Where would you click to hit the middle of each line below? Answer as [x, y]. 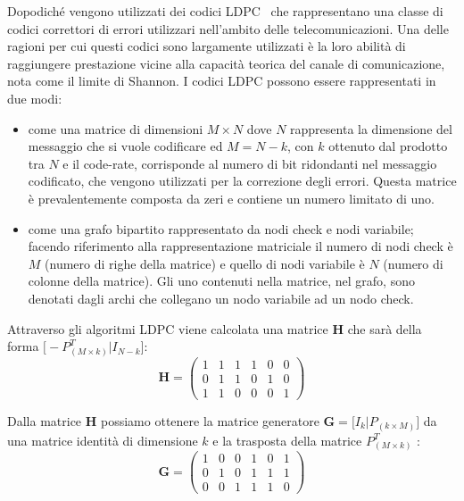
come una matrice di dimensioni [116, 128]
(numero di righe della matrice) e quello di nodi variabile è [205, 263]
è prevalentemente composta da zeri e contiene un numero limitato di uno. [231, 198]
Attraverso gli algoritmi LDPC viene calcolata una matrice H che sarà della [215, 328]
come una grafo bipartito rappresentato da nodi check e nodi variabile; [221, 228]
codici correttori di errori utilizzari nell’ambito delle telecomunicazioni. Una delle [228, 28]
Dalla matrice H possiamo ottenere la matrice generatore [163, 420]
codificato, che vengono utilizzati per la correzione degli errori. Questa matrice [242, 181]
